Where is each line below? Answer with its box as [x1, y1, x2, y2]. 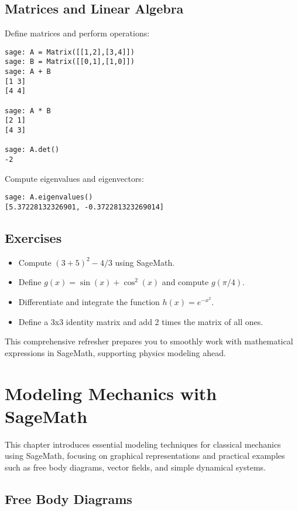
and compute [162, 276, 209, 288]
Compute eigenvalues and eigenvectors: [5, 172, 144, 184]
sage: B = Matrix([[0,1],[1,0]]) [5, 57, 135, 66]
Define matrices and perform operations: [5, 27, 150, 39]
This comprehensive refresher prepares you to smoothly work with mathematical [5, 335, 293, 347]
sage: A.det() [5, 145, 60, 154]
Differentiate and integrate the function [18, 295, 160, 307]
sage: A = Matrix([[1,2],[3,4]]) [5, 48, 135, 56]
